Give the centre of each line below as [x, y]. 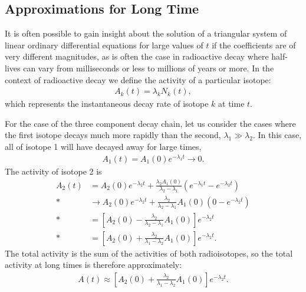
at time [231, 104]
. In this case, [277, 135]
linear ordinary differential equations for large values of [104, 45]
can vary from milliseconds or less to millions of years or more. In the [149, 68]
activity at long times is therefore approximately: [93, 265]
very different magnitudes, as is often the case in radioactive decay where [137, 56]
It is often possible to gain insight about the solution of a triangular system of [146, 33]
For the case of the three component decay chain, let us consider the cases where [150, 123]
